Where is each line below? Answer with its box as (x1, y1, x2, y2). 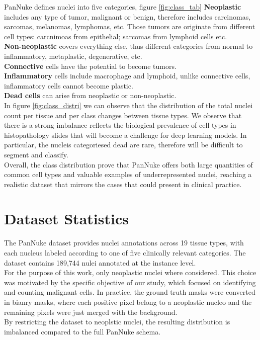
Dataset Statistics (4, 208, 129, 229)
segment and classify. (4, 149, 68, 159)
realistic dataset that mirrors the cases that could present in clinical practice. (4, 179, 242, 189)
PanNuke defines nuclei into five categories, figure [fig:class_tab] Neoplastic (4, 2, 241, 12)
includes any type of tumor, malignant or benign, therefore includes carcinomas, (4, 11, 251, 22)
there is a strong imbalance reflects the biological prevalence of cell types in (4, 120, 236, 130)
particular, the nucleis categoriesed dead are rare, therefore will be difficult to (4, 139, 243, 150)
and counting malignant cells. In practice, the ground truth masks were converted (4, 287, 255, 297)
